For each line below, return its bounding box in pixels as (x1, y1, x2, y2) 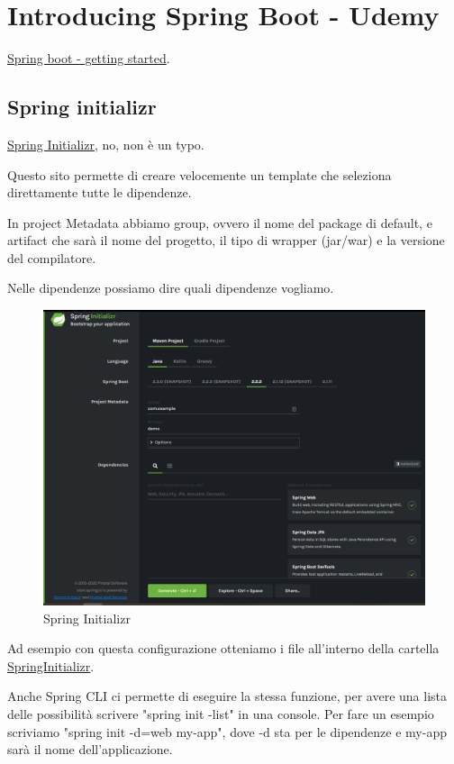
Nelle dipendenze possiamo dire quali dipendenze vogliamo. (7, 278, 334, 297)
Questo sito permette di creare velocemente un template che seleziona (7, 165, 392, 184)
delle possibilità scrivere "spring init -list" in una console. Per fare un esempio (7, 704, 434, 723)
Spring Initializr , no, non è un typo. (7, 134, 204, 153)
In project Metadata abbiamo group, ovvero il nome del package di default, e (7, 213, 432, 232)
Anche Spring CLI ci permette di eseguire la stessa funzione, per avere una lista (7, 687, 448, 705)
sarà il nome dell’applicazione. (7, 740, 173, 759)
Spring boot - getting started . (7, 49, 170, 68)
